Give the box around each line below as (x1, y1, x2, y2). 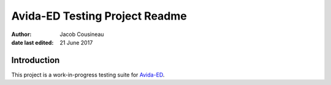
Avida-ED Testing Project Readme (11, 9, 187, 23)
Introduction (11, 55, 60, 65)
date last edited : (11, 39, 54, 46)
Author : (11, 31, 32, 38)
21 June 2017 (59, 39, 93, 46)
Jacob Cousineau (59, 31, 104, 38)
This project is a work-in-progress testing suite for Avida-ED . (11, 71, 165, 78)
